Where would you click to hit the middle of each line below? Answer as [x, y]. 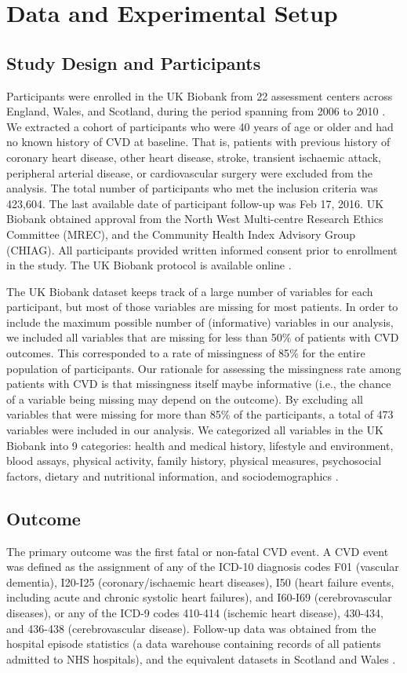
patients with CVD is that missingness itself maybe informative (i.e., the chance [199, 384]
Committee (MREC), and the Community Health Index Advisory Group [181, 234]
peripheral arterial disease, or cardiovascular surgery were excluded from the [190, 172]
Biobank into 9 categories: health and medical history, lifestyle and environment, [200, 445]
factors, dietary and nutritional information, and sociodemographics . [173, 475]
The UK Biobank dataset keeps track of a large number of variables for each [190, 291]
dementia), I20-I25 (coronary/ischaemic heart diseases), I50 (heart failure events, [200, 582]
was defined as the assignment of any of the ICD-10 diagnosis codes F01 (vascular [203, 567]
